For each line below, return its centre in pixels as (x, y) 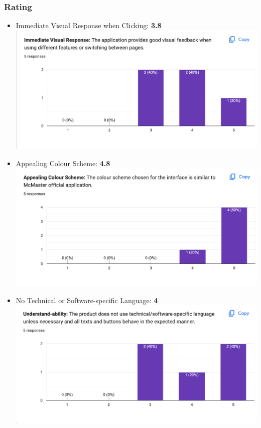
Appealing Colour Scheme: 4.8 (63, 163)
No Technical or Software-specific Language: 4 (87, 300)
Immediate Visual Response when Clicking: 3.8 (89, 25)
